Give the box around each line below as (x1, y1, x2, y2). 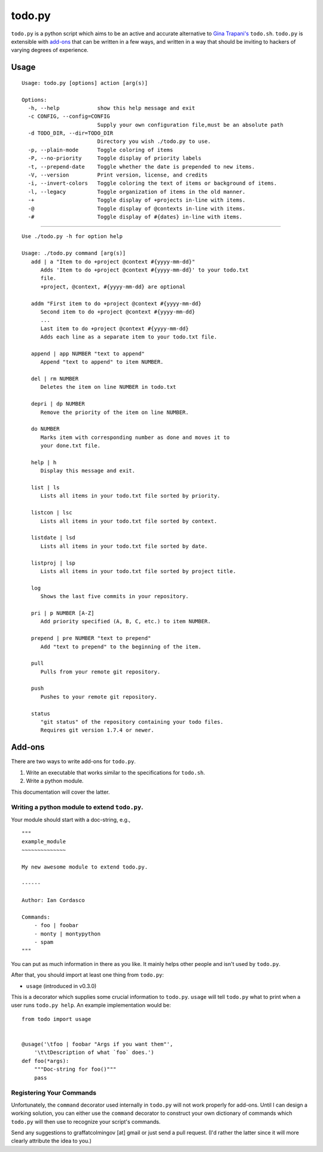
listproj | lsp (31, 559, 76, 566)
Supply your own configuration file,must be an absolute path (97, 121, 284, 128)
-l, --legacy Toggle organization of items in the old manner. (28, 188, 246, 195)
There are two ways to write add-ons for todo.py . (11, 758, 136, 765)
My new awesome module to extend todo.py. (22, 863, 148, 870)
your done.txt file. (40, 443, 101, 449)
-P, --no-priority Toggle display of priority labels (28, 155, 202, 161)
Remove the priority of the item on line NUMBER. (40, 409, 189, 416)
